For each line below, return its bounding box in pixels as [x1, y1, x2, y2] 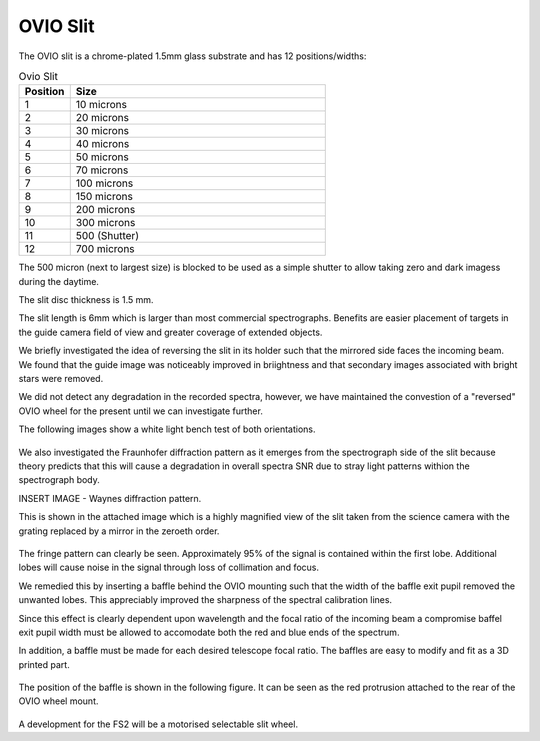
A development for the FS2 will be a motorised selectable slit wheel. [18, 718, 299, 730]
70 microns [75, 163, 129, 177]
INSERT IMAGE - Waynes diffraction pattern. [18, 492, 202, 504]
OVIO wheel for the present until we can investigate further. [18, 405, 264, 417]
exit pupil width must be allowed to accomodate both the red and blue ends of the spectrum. [18, 626, 400, 638]
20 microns [75, 111, 130, 125]
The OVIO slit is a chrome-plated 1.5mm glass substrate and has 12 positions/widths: [18, 50, 367, 62]
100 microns [75, 176, 134, 190]
